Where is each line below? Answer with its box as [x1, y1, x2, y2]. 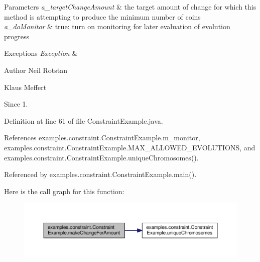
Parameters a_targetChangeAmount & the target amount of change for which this [4, 2, 256, 12]
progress [4, 31, 30, 41]
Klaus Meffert [4, 81, 47, 92]
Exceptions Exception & [4, 48, 78, 58]
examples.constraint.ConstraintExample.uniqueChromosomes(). [4, 152, 199, 162]
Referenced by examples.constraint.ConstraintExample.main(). [4, 169, 197, 180]
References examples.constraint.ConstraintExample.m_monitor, [4, 132, 200, 143]
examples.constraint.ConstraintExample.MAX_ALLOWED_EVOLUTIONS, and [4, 142, 255, 152]
